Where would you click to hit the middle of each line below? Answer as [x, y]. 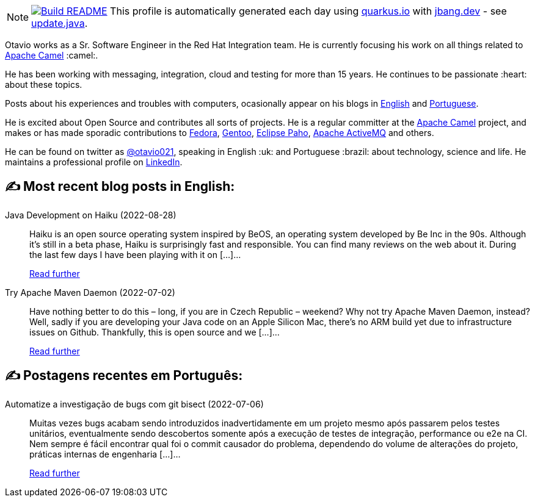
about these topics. [44, 84]
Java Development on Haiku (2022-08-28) [91, 215]
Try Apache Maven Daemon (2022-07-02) [90, 292]
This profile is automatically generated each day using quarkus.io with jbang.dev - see [308, 11]
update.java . [60, 23]
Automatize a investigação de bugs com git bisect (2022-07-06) [134, 404]
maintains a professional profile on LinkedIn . [94, 162]
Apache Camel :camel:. [52, 55]
